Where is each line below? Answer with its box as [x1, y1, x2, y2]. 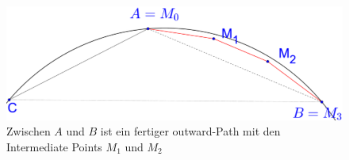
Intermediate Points [6, 138, 102, 154]
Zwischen [6, 123, 51, 139]
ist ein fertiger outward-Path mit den [100, 123, 281, 139]
